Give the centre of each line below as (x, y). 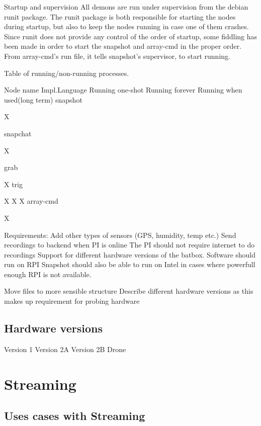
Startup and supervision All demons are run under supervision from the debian (126, 7)
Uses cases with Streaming (75, 416)
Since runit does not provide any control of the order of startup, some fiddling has (131, 36)
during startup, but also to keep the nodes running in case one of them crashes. (126, 26)
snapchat (18, 133)
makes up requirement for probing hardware (72, 301)
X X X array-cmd (31, 201)
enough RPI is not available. (48, 274)
